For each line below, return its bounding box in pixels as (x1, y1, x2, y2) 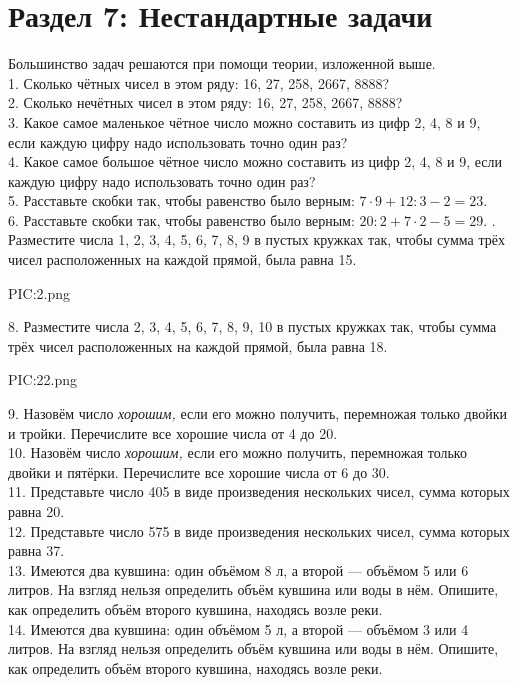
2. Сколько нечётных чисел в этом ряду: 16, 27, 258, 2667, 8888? (8, 92, 403, 113)
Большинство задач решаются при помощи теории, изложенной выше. (8, 53, 436, 74)
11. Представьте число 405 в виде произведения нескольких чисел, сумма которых (8, 481, 510, 502)
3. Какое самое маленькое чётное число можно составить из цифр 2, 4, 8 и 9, (8, 111, 481, 132)
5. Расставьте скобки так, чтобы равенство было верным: (8, 190, 355, 211)
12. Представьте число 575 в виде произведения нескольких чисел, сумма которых (8, 520, 510, 541)
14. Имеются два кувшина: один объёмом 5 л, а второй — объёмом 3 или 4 (8, 618, 469, 639)
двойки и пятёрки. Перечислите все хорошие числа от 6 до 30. (8, 461, 390, 482)
